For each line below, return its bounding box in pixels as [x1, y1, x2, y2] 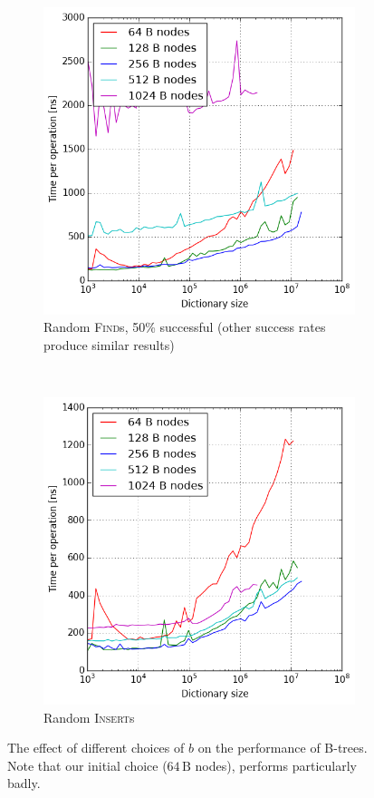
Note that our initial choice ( [7, 755, 168, 774]
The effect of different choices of [7, 738, 185, 757]
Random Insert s [43, 707, 135, 726]
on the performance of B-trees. [197, 738, 368, 757]
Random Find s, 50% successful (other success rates [43, 317, 326, 336]
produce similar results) [43, 335, 175, 354]
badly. [7, 774, 41, 793]
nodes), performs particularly [195, 755, 357, 774]
